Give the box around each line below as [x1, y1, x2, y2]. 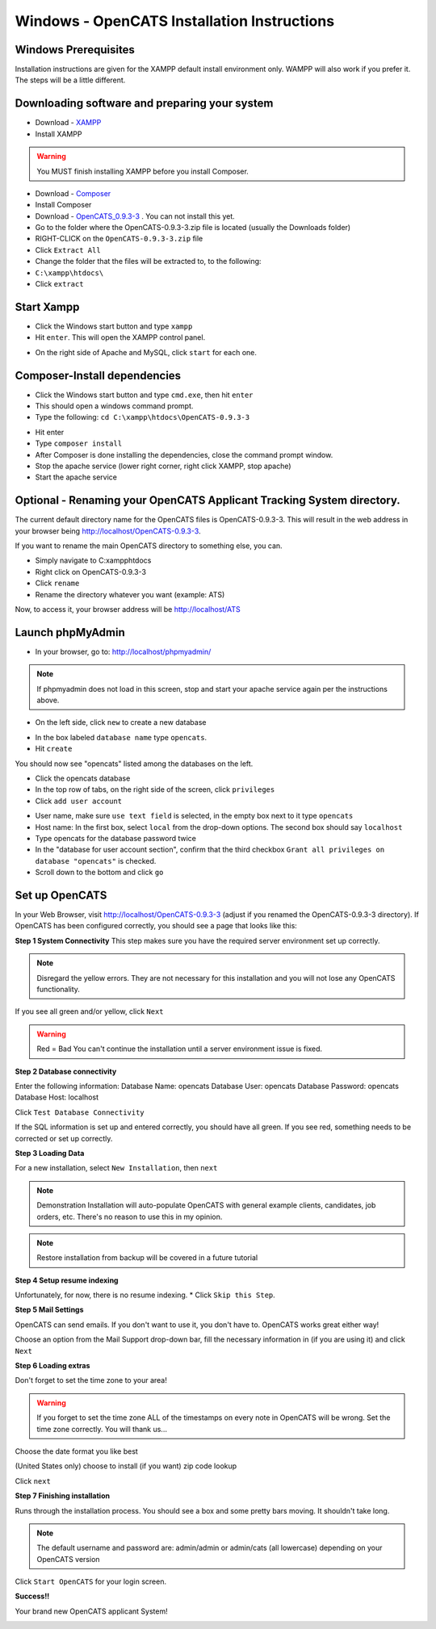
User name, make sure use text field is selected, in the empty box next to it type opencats [35, 811, 354, 821]
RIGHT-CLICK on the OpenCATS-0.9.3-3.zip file [35, 234, 203, 244]
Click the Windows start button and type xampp [35, 321, 193, 331]
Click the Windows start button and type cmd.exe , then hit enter [35, 390, 254, 400]
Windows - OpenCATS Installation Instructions [15, 12, 335, 30]
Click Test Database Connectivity [15, 1107, 145, 1117]
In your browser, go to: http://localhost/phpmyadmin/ [35, 647, 212, 656]
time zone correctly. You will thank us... [36, 1424, 167, 1434]
